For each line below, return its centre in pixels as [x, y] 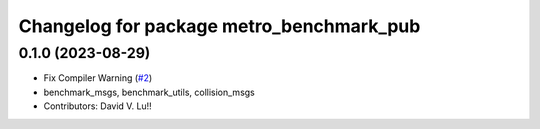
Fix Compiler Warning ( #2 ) [98, 78]
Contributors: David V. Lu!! [97, 106]
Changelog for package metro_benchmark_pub [219, 26]
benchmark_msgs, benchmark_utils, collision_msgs [149, 92]
